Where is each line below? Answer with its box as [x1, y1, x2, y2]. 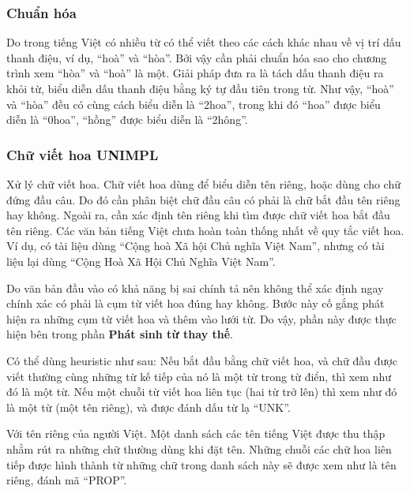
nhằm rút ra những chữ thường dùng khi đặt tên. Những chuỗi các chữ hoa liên [6, 440, 392, 457]
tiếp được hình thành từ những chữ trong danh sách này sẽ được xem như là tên [6, 456, 397, 472]
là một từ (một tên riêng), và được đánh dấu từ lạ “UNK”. [6, 398, 291, 415]
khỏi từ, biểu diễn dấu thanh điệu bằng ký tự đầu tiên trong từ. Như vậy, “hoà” [6, 80, 394, 96]
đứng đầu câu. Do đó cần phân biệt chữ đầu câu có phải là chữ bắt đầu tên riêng [6, 191, 401, 207]
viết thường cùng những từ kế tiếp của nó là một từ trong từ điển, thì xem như [6, 368, 391, 384]
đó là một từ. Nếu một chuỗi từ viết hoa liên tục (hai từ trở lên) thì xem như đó [6, 383, 397, 400]
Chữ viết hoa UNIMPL [6, 144, 159, 164]
